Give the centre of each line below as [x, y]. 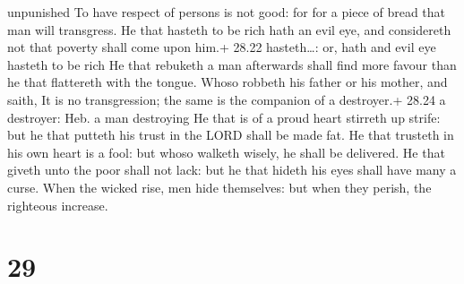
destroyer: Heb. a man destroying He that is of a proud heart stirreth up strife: [224, 117]
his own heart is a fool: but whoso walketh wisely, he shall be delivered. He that [226, 152]
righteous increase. [58, 205]
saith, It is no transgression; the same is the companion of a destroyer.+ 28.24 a [227, 99]
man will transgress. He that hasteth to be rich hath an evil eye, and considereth [229, 29]
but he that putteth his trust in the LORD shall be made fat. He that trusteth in [231, 135]
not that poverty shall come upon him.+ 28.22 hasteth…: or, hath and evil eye [222, 47]
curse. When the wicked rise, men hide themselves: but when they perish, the [219, 187]
